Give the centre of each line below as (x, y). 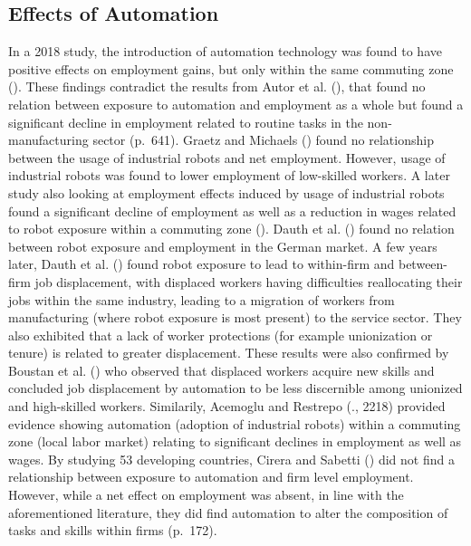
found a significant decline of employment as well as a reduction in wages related (232, 211)
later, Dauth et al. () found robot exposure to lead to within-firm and (202, 264)
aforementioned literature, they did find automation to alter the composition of (228, 512)
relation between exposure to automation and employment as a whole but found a (236, 104)
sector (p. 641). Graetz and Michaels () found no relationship (263, 140)
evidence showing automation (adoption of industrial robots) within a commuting (235, 423)
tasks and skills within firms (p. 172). (113, 530)
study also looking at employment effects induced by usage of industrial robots (226, 192)
